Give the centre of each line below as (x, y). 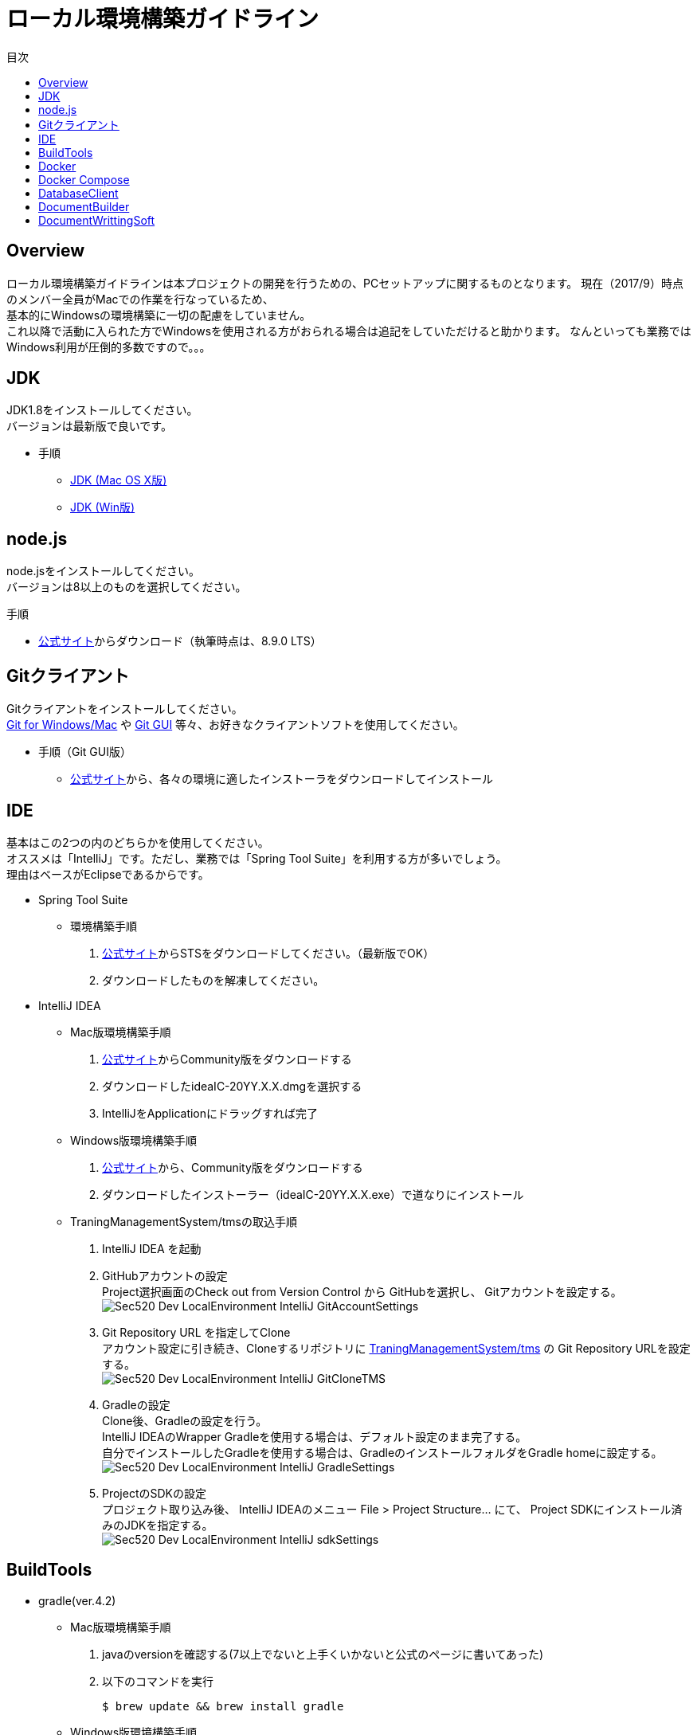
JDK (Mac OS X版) (119, 480)
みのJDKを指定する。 (158, 1525)
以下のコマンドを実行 (158, 1681)
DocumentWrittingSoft (97, 220)
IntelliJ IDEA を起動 (152, 1248)
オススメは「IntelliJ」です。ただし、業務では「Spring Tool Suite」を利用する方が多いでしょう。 (257, 858)
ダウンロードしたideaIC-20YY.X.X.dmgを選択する (232, 1086)
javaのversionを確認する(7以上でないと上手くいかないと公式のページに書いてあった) (323, 1654)
